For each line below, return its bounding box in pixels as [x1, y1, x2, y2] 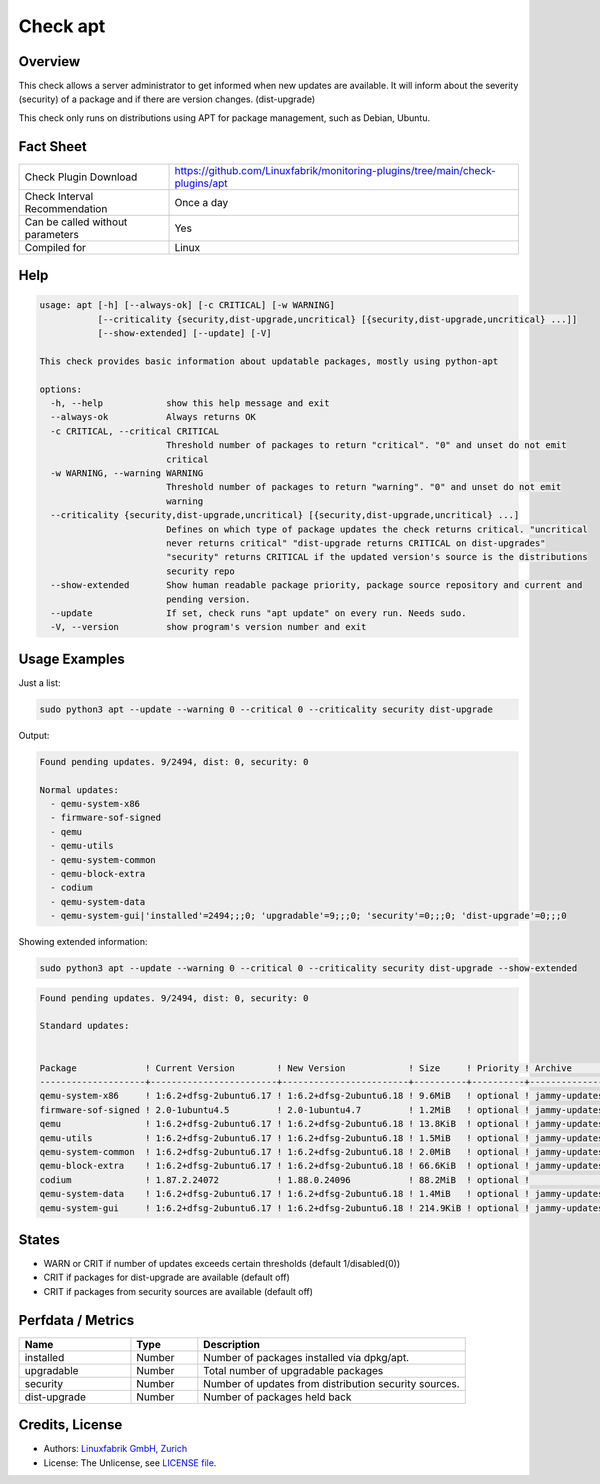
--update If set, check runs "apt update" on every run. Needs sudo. [50, 607, 467, 619]
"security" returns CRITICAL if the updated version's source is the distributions [165, 551, 589, 563]
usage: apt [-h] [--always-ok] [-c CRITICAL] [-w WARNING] [39, 300, 335, 311]
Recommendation [24, 201, 108, 215]
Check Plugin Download [24, 170, 138, 184]
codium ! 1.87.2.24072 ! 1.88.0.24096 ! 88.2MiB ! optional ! [39, 1174, 530, 1185]
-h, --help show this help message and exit [50, 398, 330, 409]
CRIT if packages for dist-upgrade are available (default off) [43, 1271, 290, 1284]
